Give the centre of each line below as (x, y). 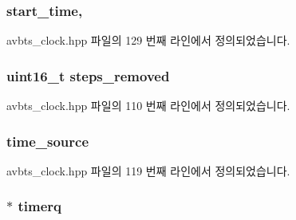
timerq (39, 206)
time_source (48, 141)
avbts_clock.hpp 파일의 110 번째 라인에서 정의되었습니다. (148, 106)
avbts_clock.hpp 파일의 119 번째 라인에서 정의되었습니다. (148, 170)
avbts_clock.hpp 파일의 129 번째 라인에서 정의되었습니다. (148, 40)
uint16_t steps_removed (88, 75)
